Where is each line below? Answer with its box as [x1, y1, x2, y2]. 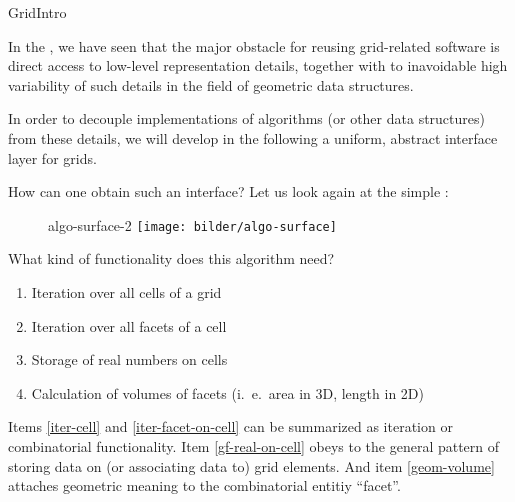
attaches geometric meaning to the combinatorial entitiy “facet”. [8, 475, 401, 496]
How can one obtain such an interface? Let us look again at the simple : [8, 181, 449, 202]
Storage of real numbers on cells [31, 349, 228, 370]
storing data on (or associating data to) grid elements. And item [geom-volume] [8, 455, 495, 476]
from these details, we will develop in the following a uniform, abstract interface [8, 127, 498, 148]
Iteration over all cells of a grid [31, 282, 222, 302]
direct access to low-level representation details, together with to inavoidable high [8, 55, 508, 76]
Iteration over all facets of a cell [31, 315, 227, 336]
